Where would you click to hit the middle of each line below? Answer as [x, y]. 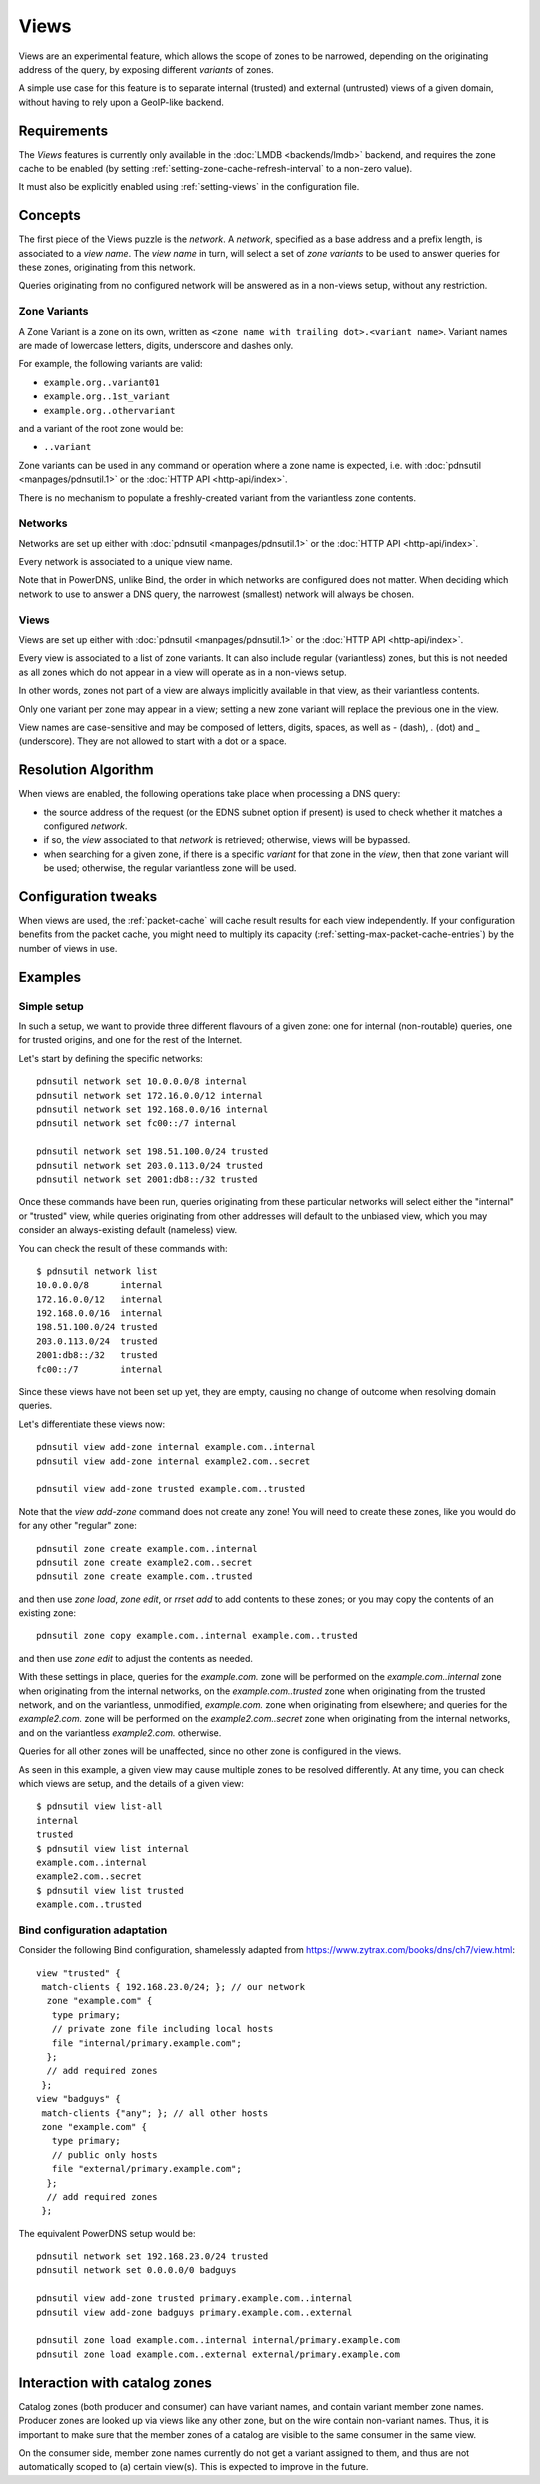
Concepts [49, 215]
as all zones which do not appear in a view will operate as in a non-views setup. [182, 672]
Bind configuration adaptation [93, 1930]
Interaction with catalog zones [115, 2382]
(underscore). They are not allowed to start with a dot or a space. [152, 741]
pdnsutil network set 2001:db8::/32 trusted [147, 1179]
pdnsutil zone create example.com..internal [147, 1548]
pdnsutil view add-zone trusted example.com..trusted [170, 1489]
